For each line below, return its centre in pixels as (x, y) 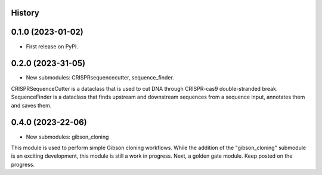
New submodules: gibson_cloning (67, 137)
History (25, 13)
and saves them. (31, 105)
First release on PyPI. (52, 46)
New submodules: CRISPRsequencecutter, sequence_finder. (100, 78)
